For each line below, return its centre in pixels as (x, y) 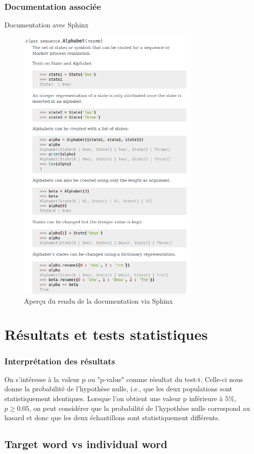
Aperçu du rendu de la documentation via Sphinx (99, 300)
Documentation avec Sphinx (46, 25)
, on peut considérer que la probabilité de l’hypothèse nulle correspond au (139, 408)
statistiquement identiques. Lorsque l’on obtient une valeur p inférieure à (114, 398)
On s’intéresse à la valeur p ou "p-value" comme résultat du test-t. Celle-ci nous (124, 379)
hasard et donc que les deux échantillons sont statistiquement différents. (112, 418)
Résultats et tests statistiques (106, 334)
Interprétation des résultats (60, 361)
